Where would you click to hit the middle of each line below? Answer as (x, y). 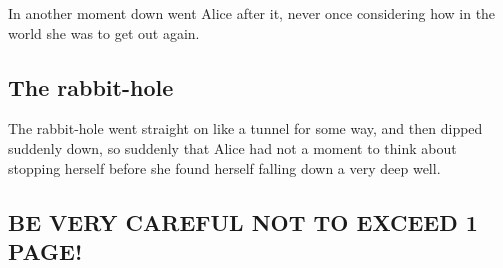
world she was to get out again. (104, 32)
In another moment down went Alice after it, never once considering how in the (252, 13)
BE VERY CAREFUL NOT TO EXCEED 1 (243, 221)
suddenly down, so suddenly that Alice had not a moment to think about (232, 147)
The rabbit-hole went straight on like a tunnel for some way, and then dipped (245, 128)
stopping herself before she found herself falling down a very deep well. (224, 167)
